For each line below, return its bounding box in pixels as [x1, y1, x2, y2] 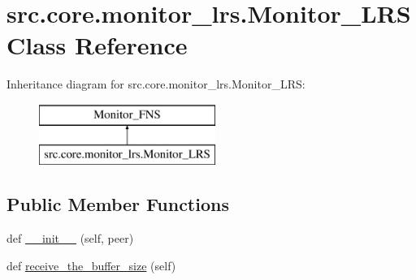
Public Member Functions [6, 192, 229, 217]
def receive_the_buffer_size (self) [6, 256, 176, 274]
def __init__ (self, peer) [6, 230, 134, 247]
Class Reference [6, 28, 188, 62]
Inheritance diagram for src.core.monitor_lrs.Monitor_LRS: [6, 75, 305, 93]
